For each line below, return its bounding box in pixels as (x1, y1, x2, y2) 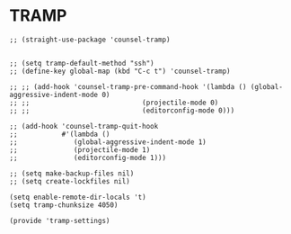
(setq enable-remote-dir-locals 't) (9, 193, 146, 202)
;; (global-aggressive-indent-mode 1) (9, 137, 207, 147)
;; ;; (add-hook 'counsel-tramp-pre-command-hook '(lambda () (9, 82, 247, 91)
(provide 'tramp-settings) (9, 216, 110, 225)
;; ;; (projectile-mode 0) (9, 98, 219, 107)
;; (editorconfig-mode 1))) (9, 153, 167, 162)
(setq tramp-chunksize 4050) (9, 200, 119, 210)
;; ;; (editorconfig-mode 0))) (9, 105, 235, 115)
